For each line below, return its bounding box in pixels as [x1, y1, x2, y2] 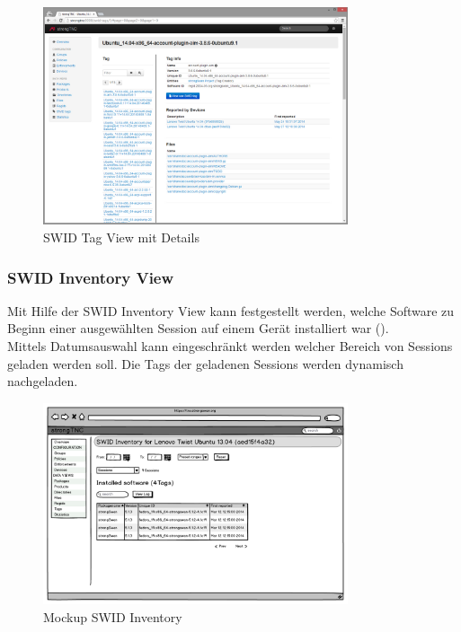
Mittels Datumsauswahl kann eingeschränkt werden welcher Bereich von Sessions [7, 337, 453, 355]
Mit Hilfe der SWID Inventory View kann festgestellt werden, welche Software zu [7, 301, 455, 320]
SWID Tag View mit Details [43, 228, 199, 247]
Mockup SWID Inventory [43, 608, 182, 626]
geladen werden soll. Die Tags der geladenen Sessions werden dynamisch [7, 354, 403, 373]
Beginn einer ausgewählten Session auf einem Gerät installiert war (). [7, 319, 389, 338]
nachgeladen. [7, 372, 78, 391]
